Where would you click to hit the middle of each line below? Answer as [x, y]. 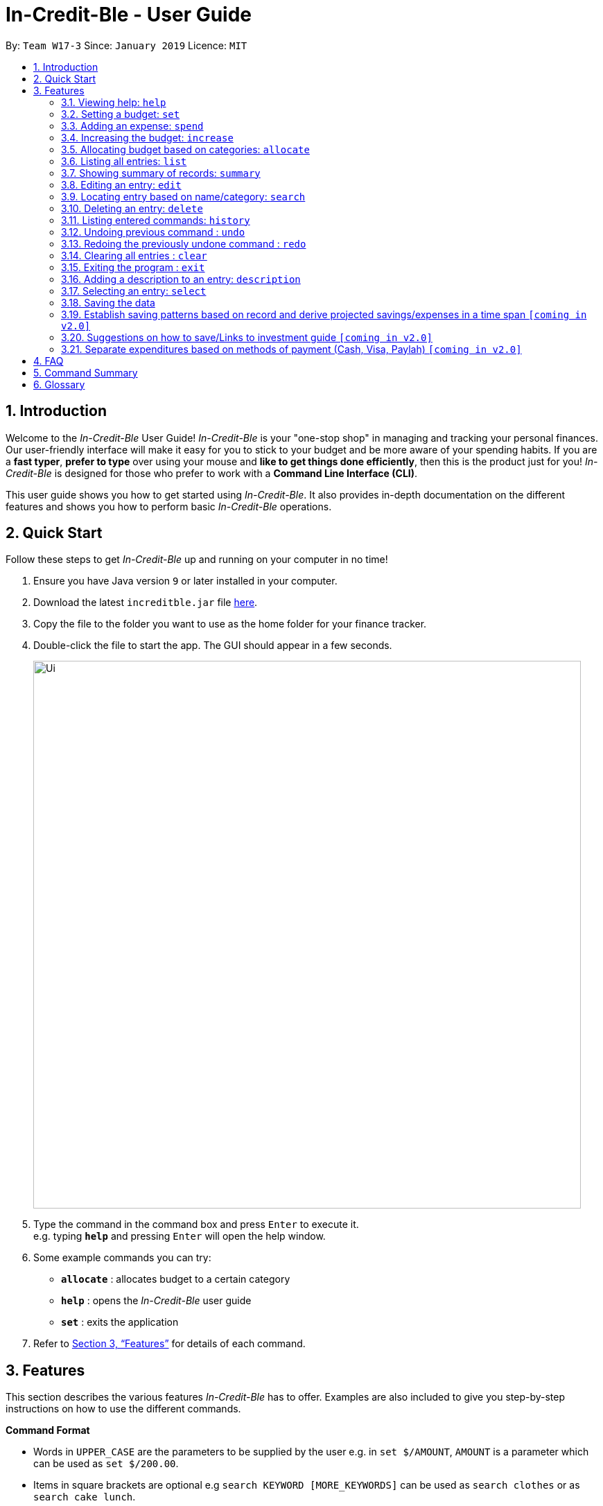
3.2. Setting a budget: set [121, 114]
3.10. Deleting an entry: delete [132, 208]
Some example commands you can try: [122, 1258]
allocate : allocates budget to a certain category [176, 1279]
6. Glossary [59, 384]
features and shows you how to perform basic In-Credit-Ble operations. [169, 506]
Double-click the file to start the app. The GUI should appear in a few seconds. [213, 646]
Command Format [48, 1430]
